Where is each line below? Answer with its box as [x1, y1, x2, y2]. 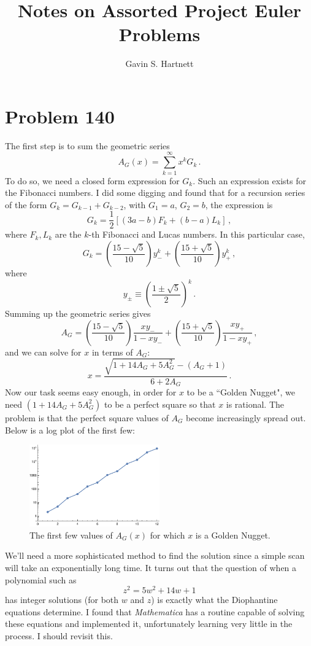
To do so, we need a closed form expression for [5, 174, 180, 187]
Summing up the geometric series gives [5, 307, 151, 320]
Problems [118, 21, 201, 47]
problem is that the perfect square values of [5, 411, 169, 424]
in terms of [91, 345, 133, 358]
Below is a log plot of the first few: [5, 423, 135, 436]
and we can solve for [5, 345, 82, 358]
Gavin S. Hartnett [125, 57, 194, 70]
